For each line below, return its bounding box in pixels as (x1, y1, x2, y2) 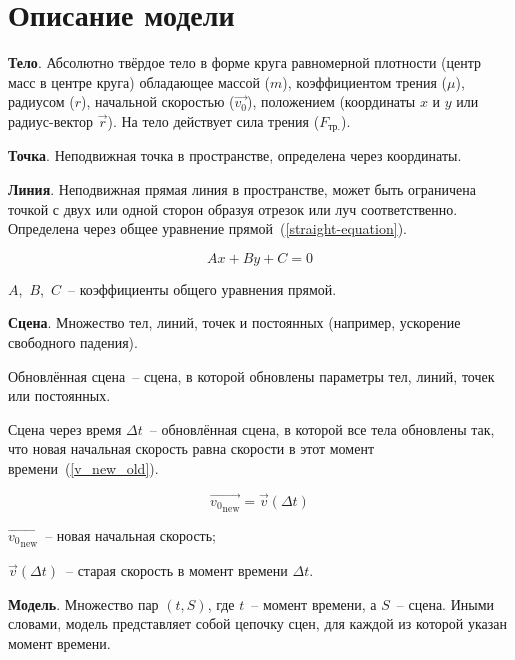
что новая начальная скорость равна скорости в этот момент (8, 438, 375, 459)
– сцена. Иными (396, 593, 495, 614)
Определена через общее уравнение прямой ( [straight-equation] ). (8, 218, 407, 239)
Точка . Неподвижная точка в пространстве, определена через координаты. (8, 145, 462, 166)
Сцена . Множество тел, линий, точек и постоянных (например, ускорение (8, 312, 461, 333)
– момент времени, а (251, 593, 377, 614)
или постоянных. (8, 385, 111, 406)
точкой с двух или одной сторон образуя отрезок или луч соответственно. (8, 198, 458, 219)
